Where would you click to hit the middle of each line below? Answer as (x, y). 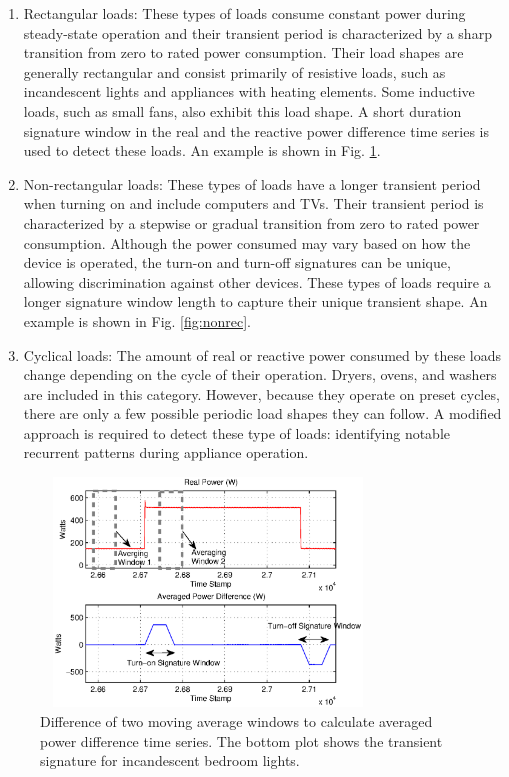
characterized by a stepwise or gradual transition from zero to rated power (251, 222)
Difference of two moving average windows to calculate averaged (236, 721)
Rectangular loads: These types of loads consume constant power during (244, 13)
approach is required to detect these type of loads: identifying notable (236, 432)
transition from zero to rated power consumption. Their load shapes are (243, 52)
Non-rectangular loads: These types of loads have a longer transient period (252, 183)
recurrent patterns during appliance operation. (166, 452)
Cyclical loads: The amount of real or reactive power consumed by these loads (262, 354)
